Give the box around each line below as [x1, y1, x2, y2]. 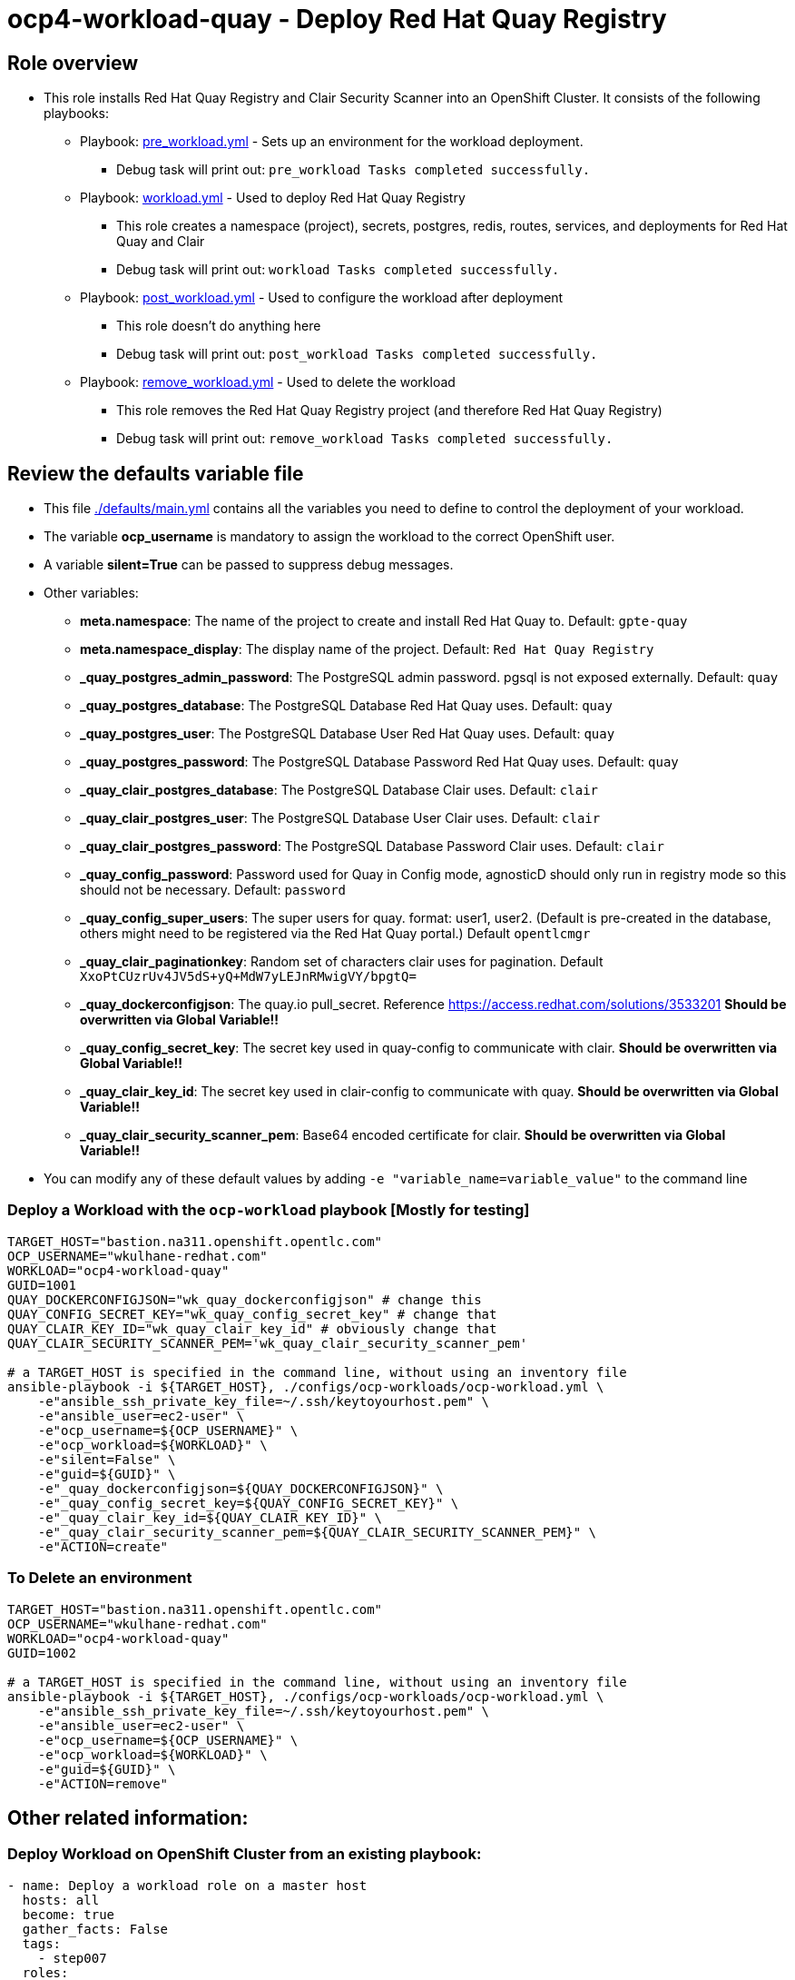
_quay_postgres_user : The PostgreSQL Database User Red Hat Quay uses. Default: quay [80, 726, 615, 742]
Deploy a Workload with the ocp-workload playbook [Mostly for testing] [7, 1201, 530, 1220]
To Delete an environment [7, 1569, 192, 1588]
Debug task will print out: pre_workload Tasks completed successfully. [116, 162, 591, 178]
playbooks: [44, 105, 110, 122]
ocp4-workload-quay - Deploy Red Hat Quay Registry [7, 4, 667, 35]
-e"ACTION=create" [37, 1539, 169, 1554]
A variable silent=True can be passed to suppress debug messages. [44, 557, 454, 573]
